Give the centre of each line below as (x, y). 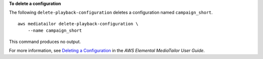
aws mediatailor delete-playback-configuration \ (78, 24)
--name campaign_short (55, 31)
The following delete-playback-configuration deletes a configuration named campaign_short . (111, 13)
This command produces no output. (45, 41)
